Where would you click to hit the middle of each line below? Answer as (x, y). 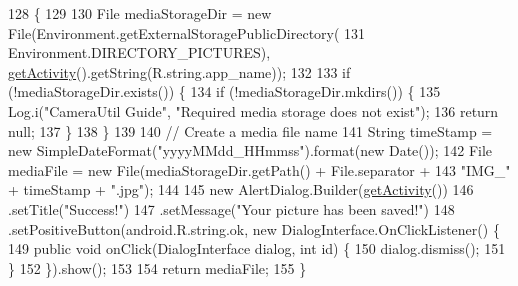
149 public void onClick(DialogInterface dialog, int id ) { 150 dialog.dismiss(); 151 (257, 248)
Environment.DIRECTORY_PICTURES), (139, 52)
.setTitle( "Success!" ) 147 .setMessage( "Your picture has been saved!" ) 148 (231, 208)
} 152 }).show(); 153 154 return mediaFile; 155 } (157, 267)
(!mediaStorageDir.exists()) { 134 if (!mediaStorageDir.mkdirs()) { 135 (224, 91)
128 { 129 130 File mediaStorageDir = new (140, 13)
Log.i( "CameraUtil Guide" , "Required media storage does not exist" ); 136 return (253, 110)
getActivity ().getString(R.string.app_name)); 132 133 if (179, 71)
